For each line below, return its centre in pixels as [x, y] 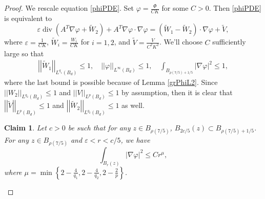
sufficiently [229, 42]
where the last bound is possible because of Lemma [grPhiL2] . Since [111, 82]
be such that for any [99, 128]
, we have [135, 139]
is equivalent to [28, 18]
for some [175, 8]
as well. [133, 105]
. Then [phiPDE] [235, 8]
